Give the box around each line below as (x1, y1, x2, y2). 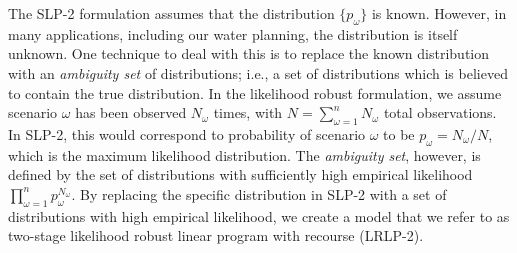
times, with (213, 102, 283, 123)
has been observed (75, 102, 187, 123)
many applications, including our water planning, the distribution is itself (8, 23, 458, 44)
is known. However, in (371, 3, 507, 23)
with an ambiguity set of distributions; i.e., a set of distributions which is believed (8, 62, 508, 83)
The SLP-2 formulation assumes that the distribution (8, 3, 335, 23)
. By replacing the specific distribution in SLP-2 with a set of (71, 183, 447, 204)
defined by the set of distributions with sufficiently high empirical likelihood (8, 164, 473, 185)
